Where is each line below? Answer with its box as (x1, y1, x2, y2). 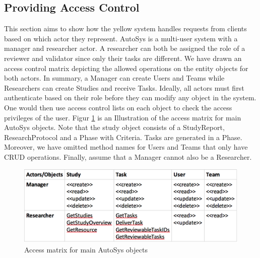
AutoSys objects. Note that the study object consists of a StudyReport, (4, 122, 225, 133)
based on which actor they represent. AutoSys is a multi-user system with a (4, 33, 238, 43)
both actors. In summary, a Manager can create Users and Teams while (4, 73, 225, 83)
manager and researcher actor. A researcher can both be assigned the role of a (4, 43, 245, 53)
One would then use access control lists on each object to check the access (4, 102, 232, 112)
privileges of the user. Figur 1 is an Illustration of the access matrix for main (4, 112, 241, 122)
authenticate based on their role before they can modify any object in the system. (4, 92, 256, 103)
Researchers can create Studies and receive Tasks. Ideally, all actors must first (4, 82, 244, 93)
